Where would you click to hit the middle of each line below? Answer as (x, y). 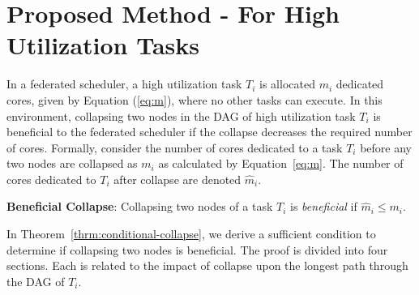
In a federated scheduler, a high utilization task (124, 84)
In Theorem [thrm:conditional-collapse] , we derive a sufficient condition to (191, 234)
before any (386, 147)
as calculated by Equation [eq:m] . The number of (281, 163)
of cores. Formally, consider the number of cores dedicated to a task (175, 147)
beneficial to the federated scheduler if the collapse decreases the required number (209, 132)
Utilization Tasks (103, 45)
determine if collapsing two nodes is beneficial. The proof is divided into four (197, 249)
